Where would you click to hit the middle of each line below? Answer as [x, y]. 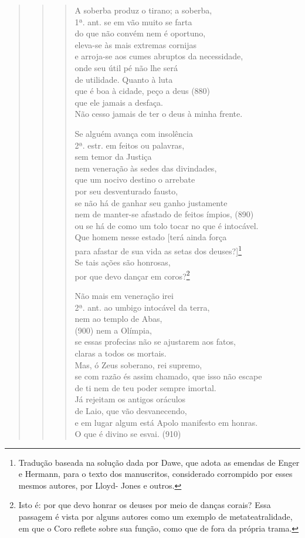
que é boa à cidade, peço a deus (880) [143, 91]
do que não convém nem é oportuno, [140, 33]
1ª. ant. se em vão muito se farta [133, 21]
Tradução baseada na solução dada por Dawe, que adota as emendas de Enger [159, 462]
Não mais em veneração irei [124, 295]
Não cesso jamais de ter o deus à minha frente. [159, 114]
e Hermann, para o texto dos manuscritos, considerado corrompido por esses [155, 474]
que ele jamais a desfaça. [119, 102]
